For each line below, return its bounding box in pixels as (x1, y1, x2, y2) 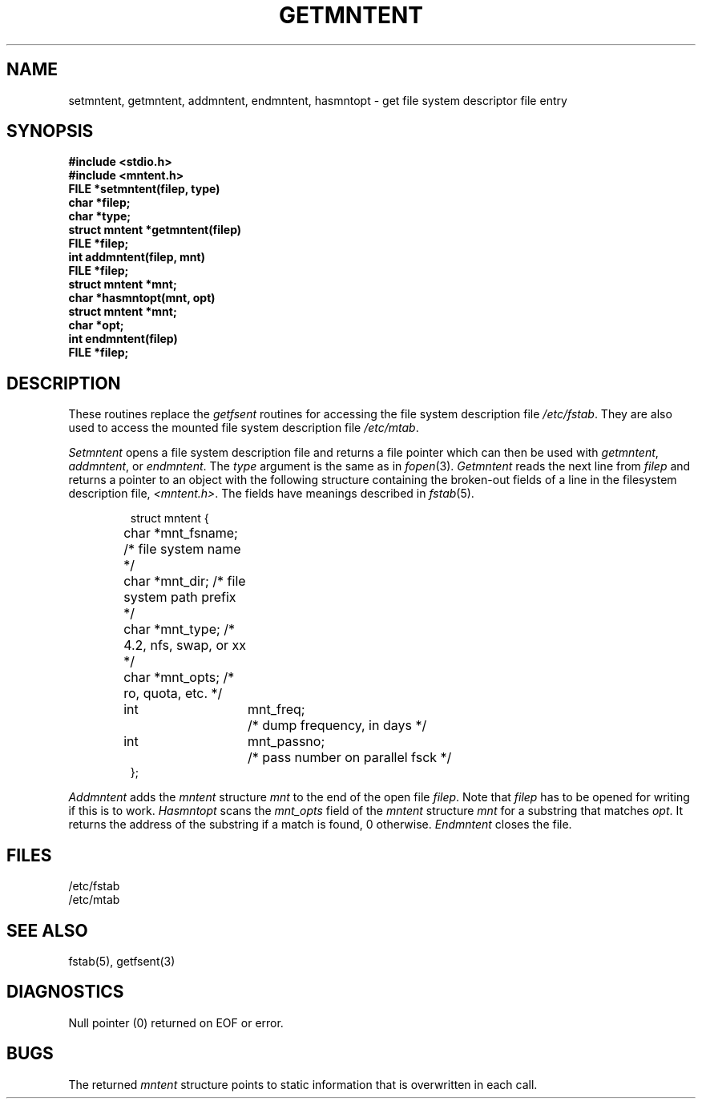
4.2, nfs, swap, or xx (123, 637, 247, 654)
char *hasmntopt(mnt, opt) (68, 291, 216, 305)
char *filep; (68, 196, 131, 210)
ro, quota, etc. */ (123, 685, 223, 702)
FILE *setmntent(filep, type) (68, 182, 220, 196)
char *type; (68, 209, 131, 224)
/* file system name (123, 541, 241, 558)
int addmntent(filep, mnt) (68, 250, 205, 264)
